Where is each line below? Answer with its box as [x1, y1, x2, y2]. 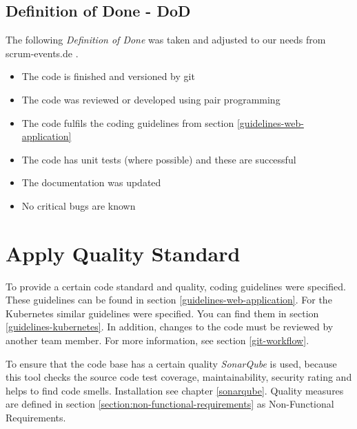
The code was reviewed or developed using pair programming [21, 92, 280, 106]
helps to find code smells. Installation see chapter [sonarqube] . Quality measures [6, 383, 344, 397]
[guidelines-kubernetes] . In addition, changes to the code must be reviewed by [6, 319, 334, 334]
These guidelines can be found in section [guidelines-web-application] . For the [6, 292, 332, 307]
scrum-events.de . [6, 46, 79, 60]
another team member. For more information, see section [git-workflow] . [6, 333, 309, 348]
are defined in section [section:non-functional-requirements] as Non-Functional [6, 397, 334, 411]
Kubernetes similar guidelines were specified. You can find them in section [6, 306, 319, 320]
